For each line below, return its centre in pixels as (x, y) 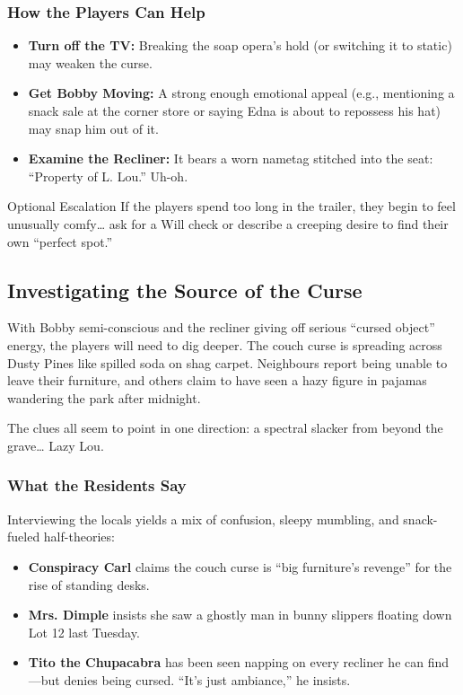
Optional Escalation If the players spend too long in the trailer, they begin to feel (231, 206)
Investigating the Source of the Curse (185, 290)
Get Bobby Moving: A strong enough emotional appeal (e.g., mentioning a (241, 93)
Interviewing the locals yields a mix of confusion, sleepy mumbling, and (203, 519)
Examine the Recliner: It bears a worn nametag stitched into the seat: (231, 158)
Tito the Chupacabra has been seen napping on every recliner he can (226, 662)
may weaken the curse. (90, 62)
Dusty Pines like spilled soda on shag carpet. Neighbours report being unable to (227, 362)
